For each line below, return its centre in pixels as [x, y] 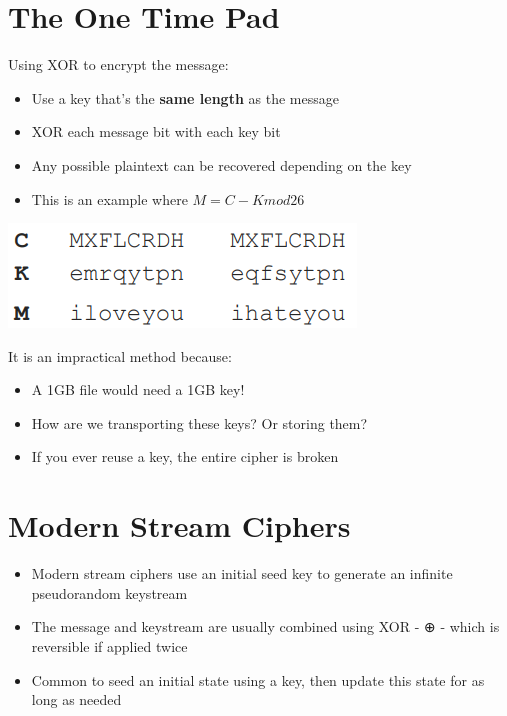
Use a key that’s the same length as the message [185, 97]
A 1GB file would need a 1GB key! [138, 389]
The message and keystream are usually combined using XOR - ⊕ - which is [265, 626]
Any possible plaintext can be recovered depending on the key [221, 164]
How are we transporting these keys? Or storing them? [199, 422]
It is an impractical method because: [120, 355]
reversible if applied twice [109, 645]
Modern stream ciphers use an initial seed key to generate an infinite [242, 573]
